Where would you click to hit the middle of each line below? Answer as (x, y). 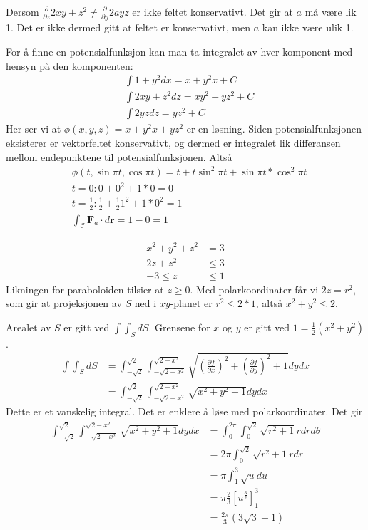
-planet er (191, 303)
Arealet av (29, 327)
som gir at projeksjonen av (64, 303)
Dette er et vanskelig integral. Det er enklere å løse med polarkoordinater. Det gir (184, 411)
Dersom (22, 11)
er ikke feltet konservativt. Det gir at (213, 11)
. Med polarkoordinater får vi (254, 289)
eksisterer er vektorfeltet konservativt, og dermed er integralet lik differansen (173, 143)
